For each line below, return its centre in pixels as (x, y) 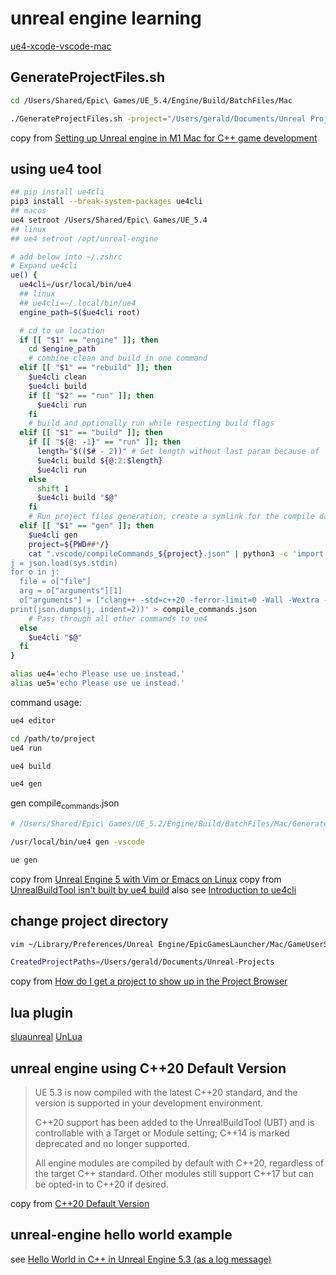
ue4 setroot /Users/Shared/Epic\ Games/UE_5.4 (109, 220)
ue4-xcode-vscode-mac (61, 46)
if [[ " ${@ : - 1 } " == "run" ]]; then (105, 442)
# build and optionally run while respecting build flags (151, 423)
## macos (28, 211)
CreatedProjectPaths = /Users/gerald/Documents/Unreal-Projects (142, 962)
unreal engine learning (106, 18)
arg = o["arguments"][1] (71, 591)
